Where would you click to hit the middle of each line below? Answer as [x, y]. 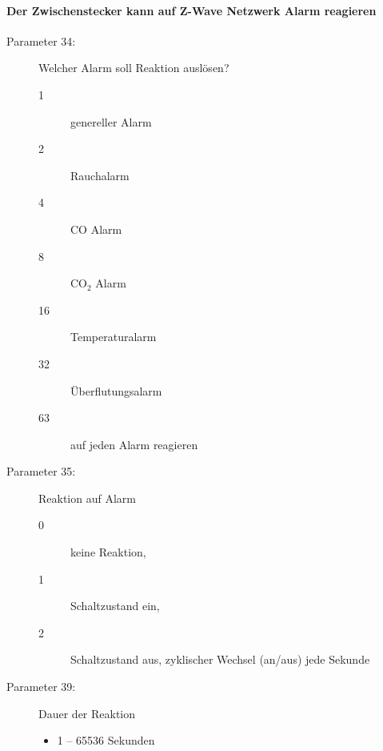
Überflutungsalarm [116, 390]
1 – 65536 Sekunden [106, 740]
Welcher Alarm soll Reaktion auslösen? [134, 68]
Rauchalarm [100, 175]
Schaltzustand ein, [115, 606]
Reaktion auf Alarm [87, 498]
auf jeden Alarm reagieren [134, 444]
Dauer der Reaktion [87, 713]
